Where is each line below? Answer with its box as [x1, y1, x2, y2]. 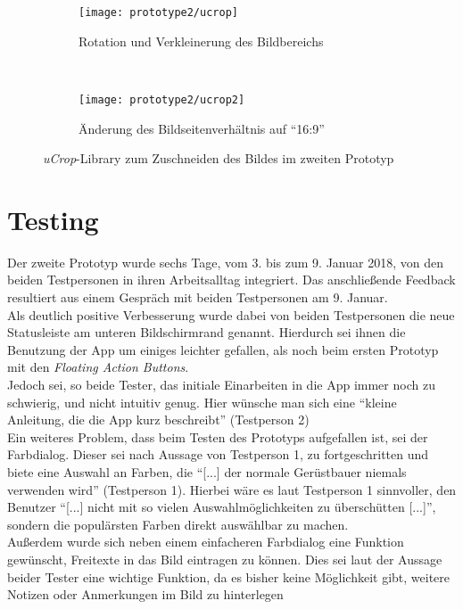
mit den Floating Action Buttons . [7, 358, 189, 376]
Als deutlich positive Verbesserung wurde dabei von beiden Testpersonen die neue [7, 305, 455, 324]
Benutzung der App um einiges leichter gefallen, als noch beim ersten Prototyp [7, 340, 439, 358]
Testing [7, 201, 99, 237]
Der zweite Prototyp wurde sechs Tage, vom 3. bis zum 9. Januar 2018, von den [7, 252, 443, 271]
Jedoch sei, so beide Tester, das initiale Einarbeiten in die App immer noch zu [7, 374, 435, 393]
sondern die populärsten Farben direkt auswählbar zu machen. [7, 514, 349, 533]
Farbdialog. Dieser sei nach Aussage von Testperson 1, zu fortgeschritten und [7, 445, 429, 464]
